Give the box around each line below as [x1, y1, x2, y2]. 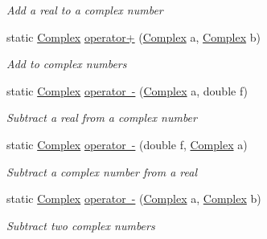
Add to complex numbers [6, 55, 127, 72]
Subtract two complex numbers [6, 217, 155, 233]
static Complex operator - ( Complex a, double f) [6, 82, 249, 99]
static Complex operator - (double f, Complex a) [6, 136, 248, 152]
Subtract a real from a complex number [6, 109, 197, 126]
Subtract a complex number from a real [6, 163, 197, 180]
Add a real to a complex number [6, 2, 163, 18]
